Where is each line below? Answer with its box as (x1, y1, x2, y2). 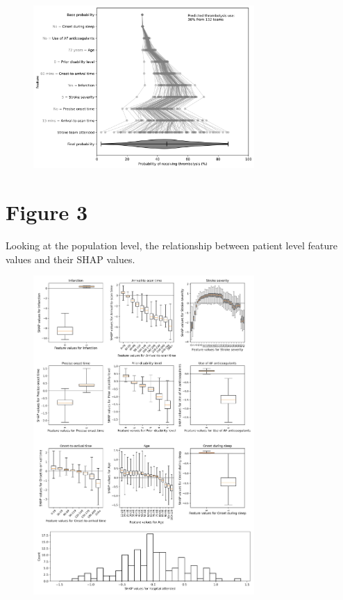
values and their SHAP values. (6, 251, 135, 266)
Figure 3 (6, 198, 88, 226)
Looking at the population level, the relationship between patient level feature (6, 238, 337, 253)
